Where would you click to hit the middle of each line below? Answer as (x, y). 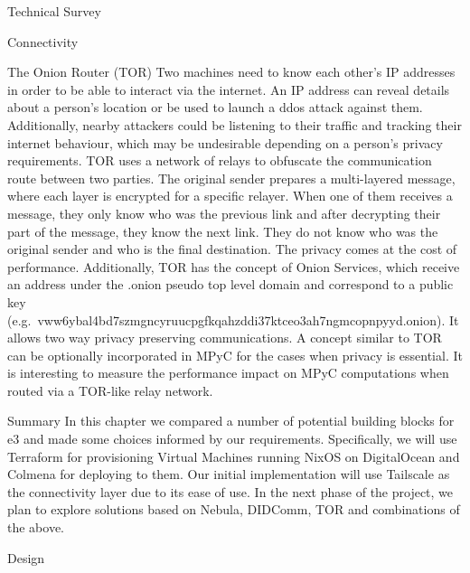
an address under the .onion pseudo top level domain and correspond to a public (230, 284)
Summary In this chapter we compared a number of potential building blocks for (231, 421)
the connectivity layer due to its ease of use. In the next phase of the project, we (230, 491)
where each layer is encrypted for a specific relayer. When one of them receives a (230, 196)
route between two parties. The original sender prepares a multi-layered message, (231, 178)
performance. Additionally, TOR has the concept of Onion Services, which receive (234, 266)
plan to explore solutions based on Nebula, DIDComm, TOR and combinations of (234, 509)
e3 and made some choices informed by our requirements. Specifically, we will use (232, 439)
